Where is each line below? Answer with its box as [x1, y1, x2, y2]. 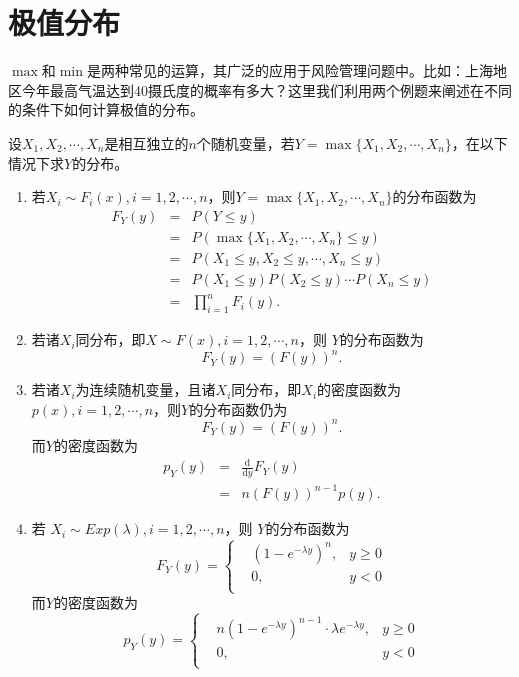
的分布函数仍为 [189, 398, 288, 419]
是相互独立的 [104, 132, 189, 153]
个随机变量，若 [196, 132, 295, 153]
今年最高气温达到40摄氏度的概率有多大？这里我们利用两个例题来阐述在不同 [21, 79, 512, 100]
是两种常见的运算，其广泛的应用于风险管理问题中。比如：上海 [86, 60, 493, 81]
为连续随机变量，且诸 [75, 379, 216, 400]
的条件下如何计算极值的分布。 [8, 99, 204, 120]
